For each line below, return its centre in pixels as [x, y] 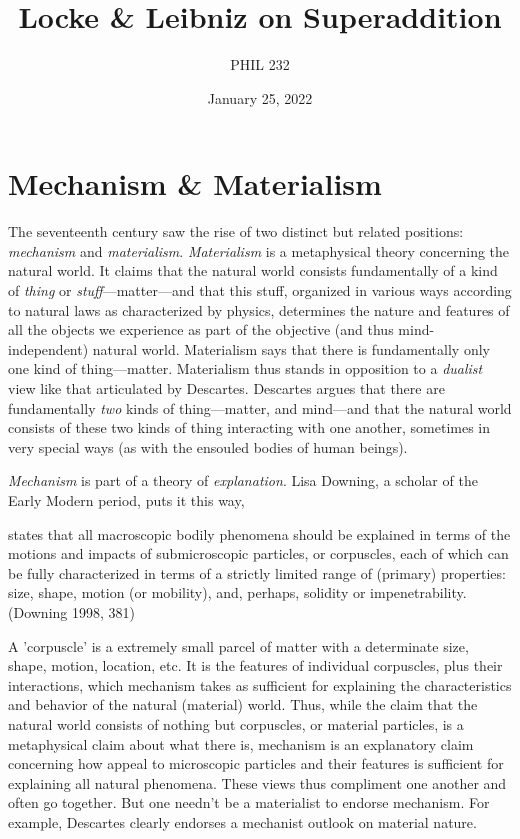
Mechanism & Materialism [195, 183]
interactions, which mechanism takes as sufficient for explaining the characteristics [260, 684]
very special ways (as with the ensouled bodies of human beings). [208, 446]
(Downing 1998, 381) [71, 611]
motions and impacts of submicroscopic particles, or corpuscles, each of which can [258, 553]
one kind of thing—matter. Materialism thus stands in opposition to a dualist [245, 368]
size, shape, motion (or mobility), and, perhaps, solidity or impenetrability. [237, 592]
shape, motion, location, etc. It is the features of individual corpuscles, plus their [255, 665]
